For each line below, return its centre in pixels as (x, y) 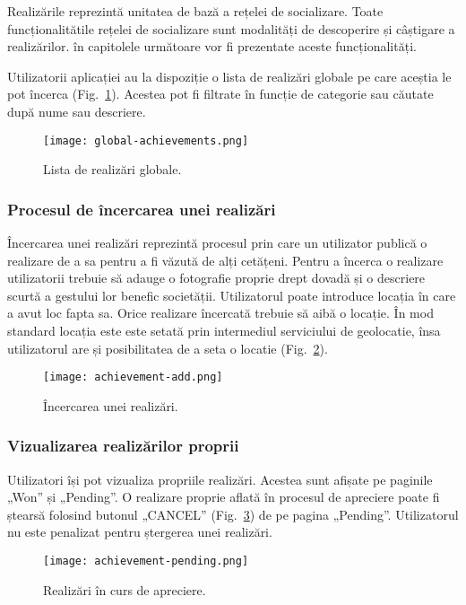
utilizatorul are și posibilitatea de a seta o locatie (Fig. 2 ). (168, 348)
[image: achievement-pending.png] (146, 561)
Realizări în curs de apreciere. (125, 589)
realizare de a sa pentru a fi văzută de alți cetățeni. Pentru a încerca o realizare (225, 260)
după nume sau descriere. (77, 111)
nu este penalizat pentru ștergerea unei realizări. (140, 532)
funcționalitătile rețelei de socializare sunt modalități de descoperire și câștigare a (231, 28)
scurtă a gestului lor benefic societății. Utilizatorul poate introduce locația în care (232, 295)
